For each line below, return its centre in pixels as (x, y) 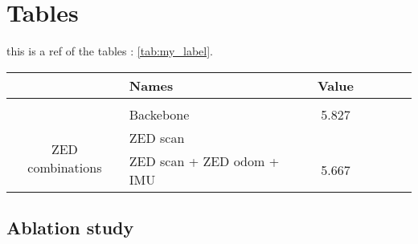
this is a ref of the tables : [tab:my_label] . (110, 51)
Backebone (159, 114)
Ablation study (70, 228)
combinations (65, 168)
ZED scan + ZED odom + (204, 161)
